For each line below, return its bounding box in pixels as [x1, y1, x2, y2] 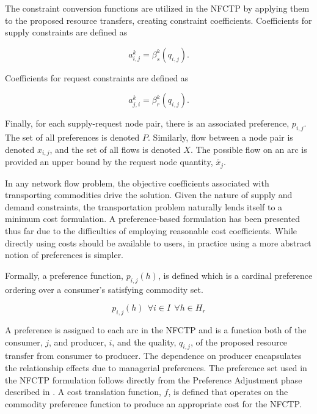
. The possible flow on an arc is [190, 142, 307, 155]
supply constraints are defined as [5, 26, 128, 39]
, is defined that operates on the [168, 385, 288, 398]
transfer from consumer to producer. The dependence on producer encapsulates [5, 349, 302, 362]
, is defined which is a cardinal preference [158, 268, 313, 281]
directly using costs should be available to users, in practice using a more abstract [5, 236, 312, 249]
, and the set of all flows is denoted [49, 142, 181, 155]
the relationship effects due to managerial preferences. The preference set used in [5, 361, 307, 374]
